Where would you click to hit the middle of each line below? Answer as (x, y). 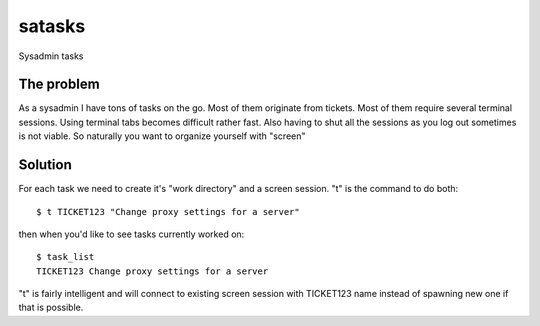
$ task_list (65, 257)
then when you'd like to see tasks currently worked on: (131, 234)
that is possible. (51, 307)
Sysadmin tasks (51, 56)
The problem (59, 84)
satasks (52, 26)
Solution (45, 165)
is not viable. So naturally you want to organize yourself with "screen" (162, 136)
